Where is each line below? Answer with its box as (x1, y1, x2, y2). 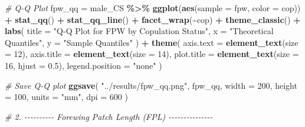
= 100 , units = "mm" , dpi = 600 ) (5, 91, 128, 103)
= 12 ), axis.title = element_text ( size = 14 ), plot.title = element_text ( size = (5, 48, 299, 60)
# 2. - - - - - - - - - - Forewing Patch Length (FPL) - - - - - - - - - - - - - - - (5, 110, 213, 122)
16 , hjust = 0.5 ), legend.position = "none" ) (5, 59, 162, 71)
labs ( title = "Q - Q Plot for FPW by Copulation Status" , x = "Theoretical (5, 25, 274, 37)
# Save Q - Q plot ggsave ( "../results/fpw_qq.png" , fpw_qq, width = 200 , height (5, 79, 297, 91)
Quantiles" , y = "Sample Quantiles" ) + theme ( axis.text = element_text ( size (5, 36, 299, 48)
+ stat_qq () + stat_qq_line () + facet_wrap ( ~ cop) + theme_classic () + (5, 13, 301, 25)
